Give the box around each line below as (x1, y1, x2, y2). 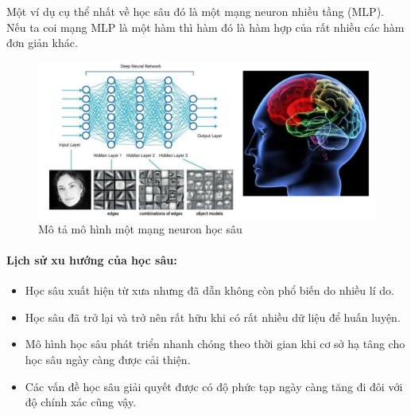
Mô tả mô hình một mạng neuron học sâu (38, 220, 242, 237)
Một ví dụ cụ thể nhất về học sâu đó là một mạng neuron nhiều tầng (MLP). (6, 3, 384, 19)
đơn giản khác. (6, 34, 78, 51)
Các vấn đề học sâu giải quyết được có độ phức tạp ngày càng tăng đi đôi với (25, 378, 403, 394)
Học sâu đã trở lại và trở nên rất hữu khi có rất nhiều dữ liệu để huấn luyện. (25, 308, 401, 325)
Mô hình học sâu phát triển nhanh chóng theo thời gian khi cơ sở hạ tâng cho (25, 335, 405, 352)
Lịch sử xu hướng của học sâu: (6, 252, 177, 268)
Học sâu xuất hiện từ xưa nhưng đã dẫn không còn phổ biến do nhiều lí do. (25, 282, 394, 299)
